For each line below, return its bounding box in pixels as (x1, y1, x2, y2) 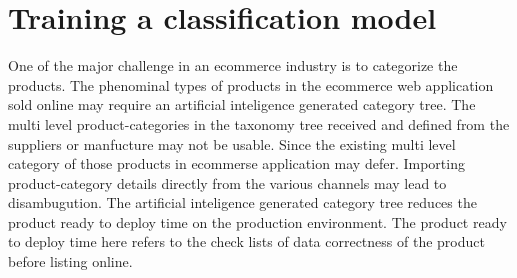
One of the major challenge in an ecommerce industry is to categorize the (8, 55, 458, 76)
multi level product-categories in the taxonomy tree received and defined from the (8, 113, 510, 134)
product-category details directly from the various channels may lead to (8, 172, 447, 193)
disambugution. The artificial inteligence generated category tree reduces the (8, 192, 477, 213)
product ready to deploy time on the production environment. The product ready (8, 211, 507, 232)
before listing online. (8, 251, 133, 272)
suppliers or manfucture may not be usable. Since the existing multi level (8, 133, 456, 154)
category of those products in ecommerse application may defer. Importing (8, 153, 465, 174)
